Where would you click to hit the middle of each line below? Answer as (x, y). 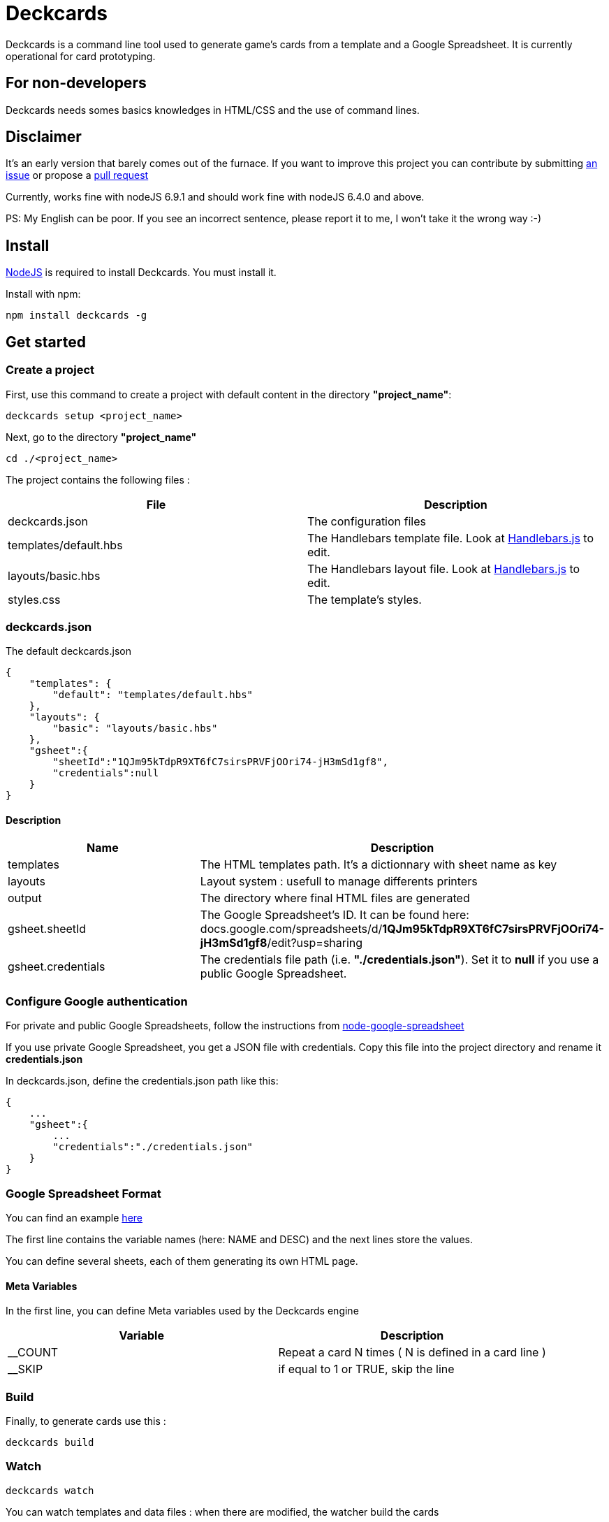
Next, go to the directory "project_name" (101, 437)
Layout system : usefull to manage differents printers (339, 882)
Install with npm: (43, 294)
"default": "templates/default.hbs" (153, 695)
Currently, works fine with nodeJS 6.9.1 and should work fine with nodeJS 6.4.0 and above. (215, 197)
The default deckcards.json (68, 651)
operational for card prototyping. (81, 56)
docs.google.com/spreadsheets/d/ (291, 929)
